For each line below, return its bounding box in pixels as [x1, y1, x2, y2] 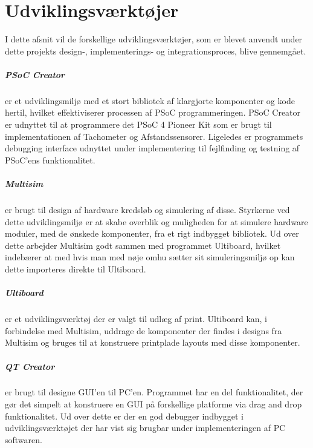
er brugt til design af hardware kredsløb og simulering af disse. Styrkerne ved [5, 203, 290, 216]
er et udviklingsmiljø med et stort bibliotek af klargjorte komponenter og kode [5, 94, 295, 107]
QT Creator [5, 360, 55, 372]
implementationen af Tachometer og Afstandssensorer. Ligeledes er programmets [5, 130, 303, 142]
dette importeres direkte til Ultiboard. [5, 262, 146, 275]
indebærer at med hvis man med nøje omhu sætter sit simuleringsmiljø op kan [5, 251, 295, 263]
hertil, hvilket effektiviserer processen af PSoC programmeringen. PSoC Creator [5, 106, 301, 119]
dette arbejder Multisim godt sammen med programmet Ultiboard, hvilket [5, 239, 281, 251]
